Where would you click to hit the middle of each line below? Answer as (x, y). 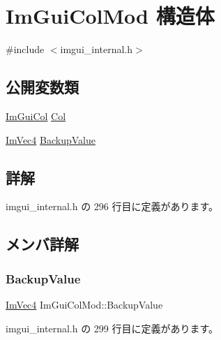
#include (25, 49)
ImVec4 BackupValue (51, 139)
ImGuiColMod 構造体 (110, 16)
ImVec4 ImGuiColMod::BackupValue (84, 304)
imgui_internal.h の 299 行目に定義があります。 (112, 328)
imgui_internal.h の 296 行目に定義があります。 (112, 206)
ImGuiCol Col (36, 116)
